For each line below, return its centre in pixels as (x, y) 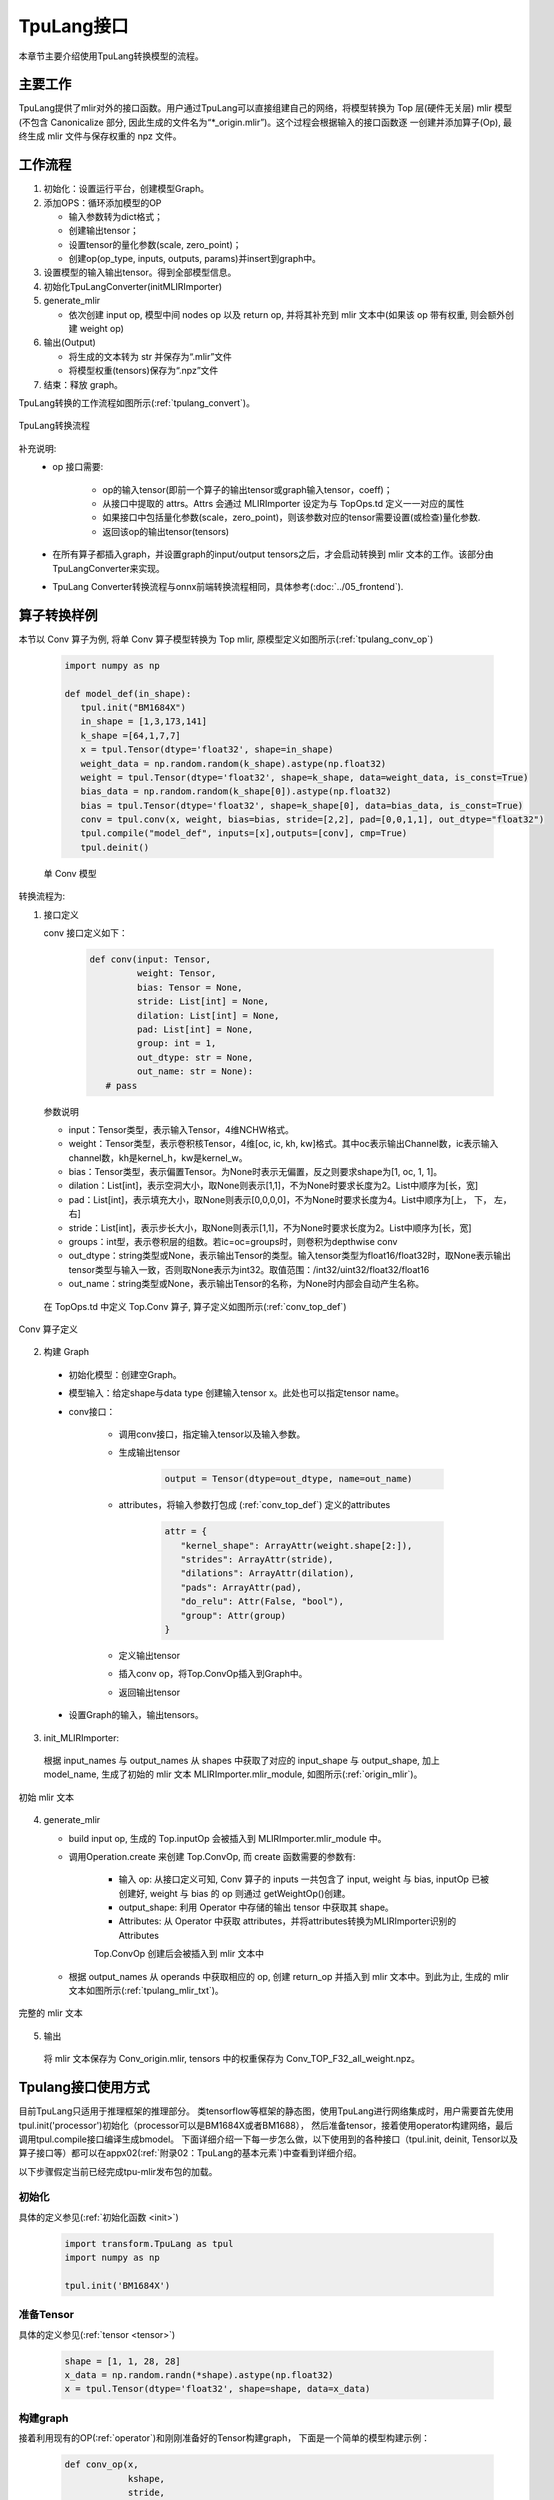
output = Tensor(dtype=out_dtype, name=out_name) (288, 1479)
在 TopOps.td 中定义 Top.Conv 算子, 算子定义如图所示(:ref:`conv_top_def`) (195, 1306)
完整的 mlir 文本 (51, 2013)
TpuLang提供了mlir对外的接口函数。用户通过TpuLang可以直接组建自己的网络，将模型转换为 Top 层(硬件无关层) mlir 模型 (265, 108)
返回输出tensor (149, 1692)
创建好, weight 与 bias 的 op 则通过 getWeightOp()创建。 (234, 1893)
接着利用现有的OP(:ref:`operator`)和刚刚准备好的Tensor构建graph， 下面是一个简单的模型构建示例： (224, 2438)
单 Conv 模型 (70, 873)
